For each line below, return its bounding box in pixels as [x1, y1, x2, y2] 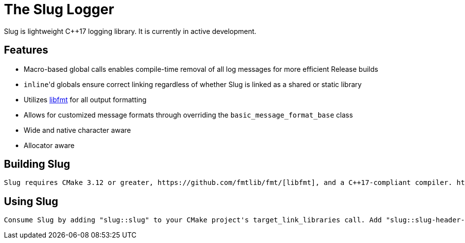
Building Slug [4, 158, 70, 171]
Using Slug [4, 195, 58, 208]
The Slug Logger [4, 1, 114, 18]
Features [4, 44, 48, 57]
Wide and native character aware [24, 125, 131, 134]
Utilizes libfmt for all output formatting [24, 95, 147, 104]
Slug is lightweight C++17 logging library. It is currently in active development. [4, 27, 257, 35]
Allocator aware [24, 141, 75, 150]
